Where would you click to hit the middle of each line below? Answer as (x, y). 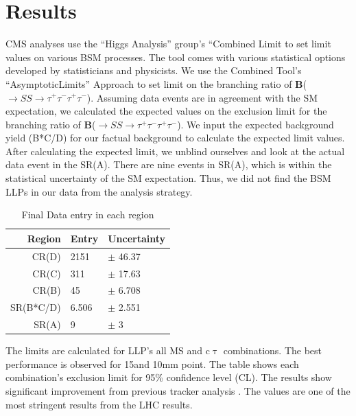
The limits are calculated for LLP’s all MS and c (108, 350)
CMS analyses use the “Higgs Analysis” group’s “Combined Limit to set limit (168, 44)
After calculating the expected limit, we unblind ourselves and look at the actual (175, 151)
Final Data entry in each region (88, 215)
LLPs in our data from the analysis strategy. (99, 191)
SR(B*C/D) (36, 307)
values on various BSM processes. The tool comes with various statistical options (176, 57)
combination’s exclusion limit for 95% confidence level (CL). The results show (169, 377)
